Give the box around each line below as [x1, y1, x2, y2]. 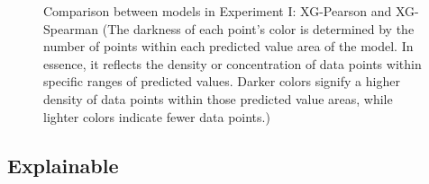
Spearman [43, 19, 99, 38]
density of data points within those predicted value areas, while [43, 89, 393, 108]
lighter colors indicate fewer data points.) [43, 107, 270, 126]
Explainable [7, 151, 119, 179]
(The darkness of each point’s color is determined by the [102, 19, 415, 38]
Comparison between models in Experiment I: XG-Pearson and [43, 2, 392, 20]
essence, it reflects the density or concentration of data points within [43, 54, 422, 73]
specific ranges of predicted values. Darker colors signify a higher [43, 72, 400, 91]
